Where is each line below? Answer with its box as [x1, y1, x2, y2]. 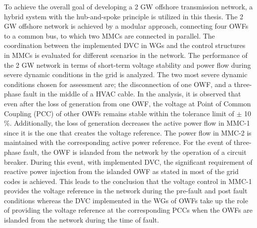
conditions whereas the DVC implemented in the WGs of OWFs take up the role [4, 195, 248, 205]
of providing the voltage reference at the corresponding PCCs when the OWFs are [4, 205, 253, 215]
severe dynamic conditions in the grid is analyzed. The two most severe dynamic [4, 69, 248, 80]
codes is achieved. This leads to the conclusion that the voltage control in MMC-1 [4, 176, 252, 186]
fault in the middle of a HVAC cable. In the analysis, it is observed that [23, 89, 241, 99]
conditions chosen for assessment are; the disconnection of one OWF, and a [4, 79, 232, 89]
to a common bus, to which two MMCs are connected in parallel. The [4, 30, 215, 41]
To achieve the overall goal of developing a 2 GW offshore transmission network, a [4, 1, 253, 11]
